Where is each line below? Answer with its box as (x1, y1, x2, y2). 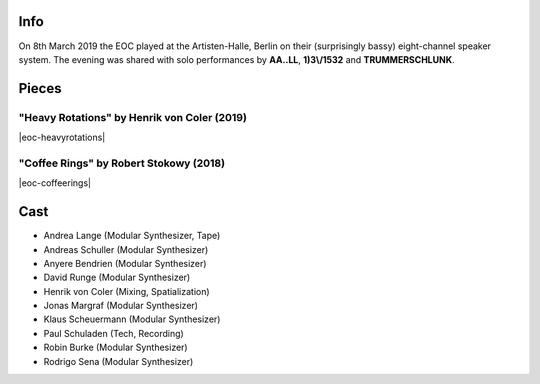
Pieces (18, 80, 62, 97)
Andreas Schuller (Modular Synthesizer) (43, 243, 209, 255)
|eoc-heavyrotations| (18, 131, 106, 144)
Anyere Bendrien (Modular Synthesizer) (43, 257, 207, 269)
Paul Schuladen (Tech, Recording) (43, 327, 184, 339)
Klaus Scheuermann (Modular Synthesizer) (43, 313, 221, 325)
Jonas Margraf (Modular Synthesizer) (43, 300, 199, 312)
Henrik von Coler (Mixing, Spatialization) (43, 285, 210, 297)
